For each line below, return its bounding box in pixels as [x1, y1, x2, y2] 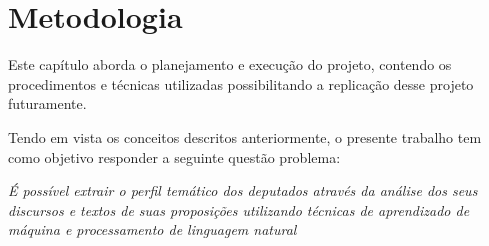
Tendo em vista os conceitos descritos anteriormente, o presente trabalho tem [8, 126, 482, 147]
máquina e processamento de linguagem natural [8, 219, 297, 240]
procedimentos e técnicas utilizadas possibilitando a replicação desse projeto [8, 73, 474, 94]
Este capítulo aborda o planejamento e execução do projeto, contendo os [8, 54, 452, 75]
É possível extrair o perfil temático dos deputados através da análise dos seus [8, 180, 478, 201]
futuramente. [8, 93, 87, 114]
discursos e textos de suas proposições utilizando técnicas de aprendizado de [8, 199, 470, 220]
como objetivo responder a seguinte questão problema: [8, 146, 341, 167]
